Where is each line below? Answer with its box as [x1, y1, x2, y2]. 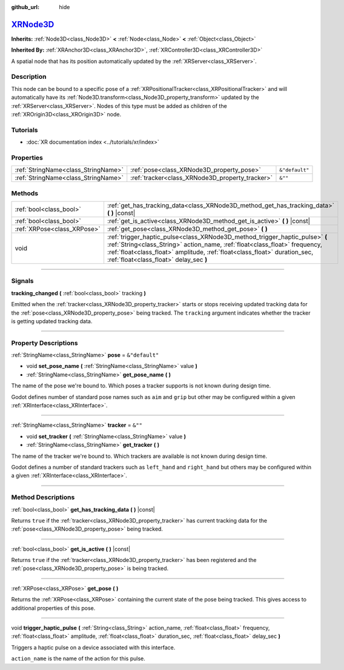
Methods [11, 189, 39, 197]
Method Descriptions [11, 493, 75, 501]
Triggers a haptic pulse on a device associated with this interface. [11, 643, 176, 651]
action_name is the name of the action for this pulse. [11, 655, 145, 662]
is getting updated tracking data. [11, 317, 93, 324]
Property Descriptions [11, 338, 78, 347]
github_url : [11, 4, 39, 10]
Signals [11, 276, 34, 285]
